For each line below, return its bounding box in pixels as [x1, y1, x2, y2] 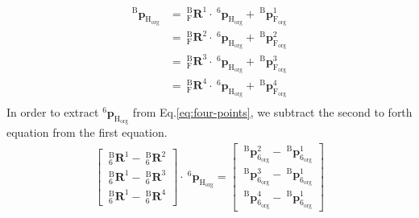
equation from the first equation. [6, 124, 168, 141]
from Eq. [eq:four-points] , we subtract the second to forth [132, 103, 413, 120]
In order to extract [6, 103, 99, 120]
